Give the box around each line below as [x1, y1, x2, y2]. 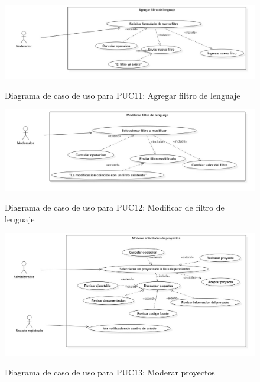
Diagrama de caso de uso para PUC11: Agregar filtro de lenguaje [5, 89, 240, 101]
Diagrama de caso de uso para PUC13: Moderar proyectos [5, 366, 215, 378]
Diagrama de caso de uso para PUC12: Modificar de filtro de [5, 201, 225, 213]
